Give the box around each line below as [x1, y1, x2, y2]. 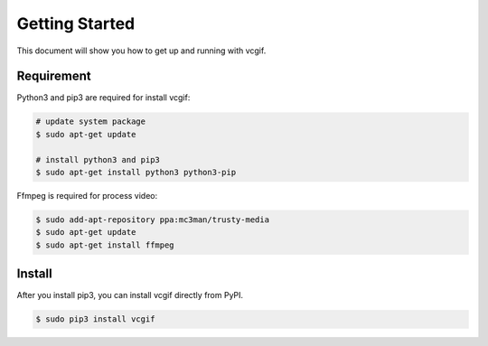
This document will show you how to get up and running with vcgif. [16, 45, 267, 56]
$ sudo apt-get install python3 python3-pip [35, 167, 237, 177]
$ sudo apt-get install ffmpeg [35, 239, 175, 250]
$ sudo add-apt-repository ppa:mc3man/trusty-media [35, 214, 270, 225]
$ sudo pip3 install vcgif [35, 314, 155, 324]
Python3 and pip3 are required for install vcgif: [16, 92, 191, 103]
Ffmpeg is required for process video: [16, 190, 158, 201]
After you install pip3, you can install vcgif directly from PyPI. [16, 290, 244, 301]
